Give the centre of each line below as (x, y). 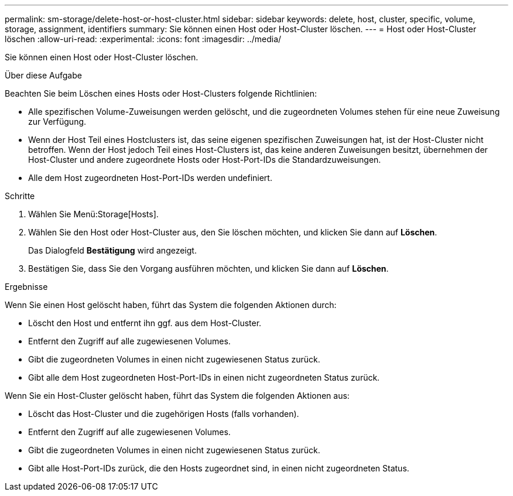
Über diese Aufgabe (43, 75)
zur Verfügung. (57, 122)
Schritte (20, 196)
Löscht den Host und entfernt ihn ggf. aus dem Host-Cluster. (145, 323)
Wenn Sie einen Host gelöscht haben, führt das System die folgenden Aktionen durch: (171, 305)
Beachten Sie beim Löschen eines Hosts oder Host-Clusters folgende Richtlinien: (161, 93)
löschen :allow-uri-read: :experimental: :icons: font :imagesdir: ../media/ (143, 39)
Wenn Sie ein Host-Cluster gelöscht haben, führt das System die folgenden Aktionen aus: (177, 396)
